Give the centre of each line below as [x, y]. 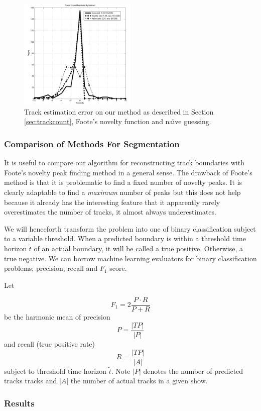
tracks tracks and [31, 381]
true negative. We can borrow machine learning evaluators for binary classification [130, 258]
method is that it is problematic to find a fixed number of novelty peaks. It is [123, 182]
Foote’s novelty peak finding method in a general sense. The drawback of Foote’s [128, 172]
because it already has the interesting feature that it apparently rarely [112, 202]
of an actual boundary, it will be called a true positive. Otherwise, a [138, 248]
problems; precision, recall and [51, 268]
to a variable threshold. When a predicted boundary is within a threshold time [125, 238]
